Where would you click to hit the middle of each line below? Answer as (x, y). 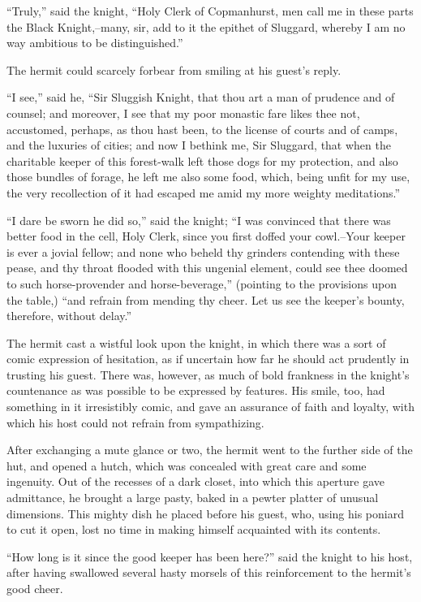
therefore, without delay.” (69, 316)
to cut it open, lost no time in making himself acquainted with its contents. (194, 529)
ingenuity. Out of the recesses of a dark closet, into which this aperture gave (196, 481)
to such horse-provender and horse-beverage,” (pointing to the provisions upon (202, 283)
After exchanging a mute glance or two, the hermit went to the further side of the (210, 450)
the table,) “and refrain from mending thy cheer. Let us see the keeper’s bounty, (206, 299)
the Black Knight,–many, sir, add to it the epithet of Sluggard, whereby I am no (206, 26)
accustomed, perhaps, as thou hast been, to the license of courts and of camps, (202, 129)
